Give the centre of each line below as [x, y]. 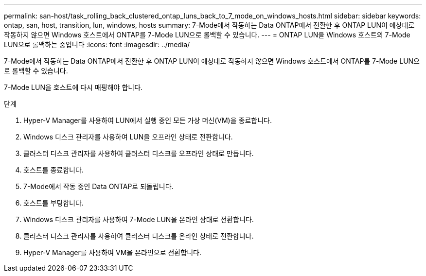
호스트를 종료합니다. [53, 170]
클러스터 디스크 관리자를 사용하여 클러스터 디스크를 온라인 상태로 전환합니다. [139, 236]
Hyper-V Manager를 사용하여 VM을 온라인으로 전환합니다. [112, 252]
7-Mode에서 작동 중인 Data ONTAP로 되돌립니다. [98, 186]
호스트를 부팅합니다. [53, 203]
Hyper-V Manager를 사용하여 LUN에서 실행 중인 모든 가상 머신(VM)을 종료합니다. [148, 120]
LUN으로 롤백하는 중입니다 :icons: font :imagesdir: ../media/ [97, 44]
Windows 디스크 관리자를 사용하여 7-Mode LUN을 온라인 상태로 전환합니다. [139, 219]
